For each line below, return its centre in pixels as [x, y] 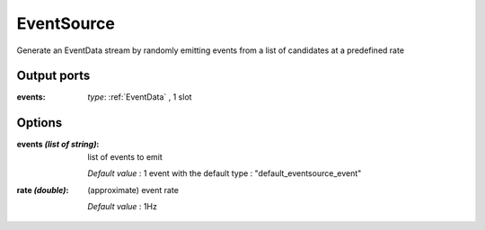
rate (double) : [43, 190]
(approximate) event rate [133, 190]
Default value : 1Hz [122, 206]
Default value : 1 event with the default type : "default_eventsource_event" [225, 173]
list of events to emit [125, 156]
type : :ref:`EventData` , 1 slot [140, 97]
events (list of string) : [58, 145]
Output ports [53, 76]
